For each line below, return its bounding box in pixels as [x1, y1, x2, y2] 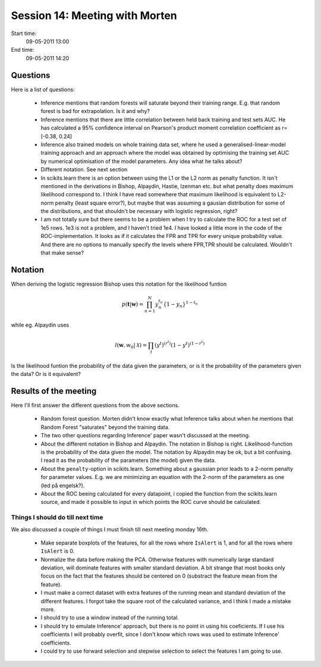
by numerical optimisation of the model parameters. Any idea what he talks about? [40, 158, 243, 165]
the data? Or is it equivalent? [11, 371, 81, 378]
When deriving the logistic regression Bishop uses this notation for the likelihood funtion [11, 280, 227, 287]
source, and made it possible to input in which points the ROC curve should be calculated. [40, 499, 262, 506]
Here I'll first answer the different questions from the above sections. [11, 402, 180, 409]
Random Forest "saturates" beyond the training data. [40, 423, 170, 431]
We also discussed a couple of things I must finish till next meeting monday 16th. [11, 525, 209, 533]
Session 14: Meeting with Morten [11, 9, 178, 22]
